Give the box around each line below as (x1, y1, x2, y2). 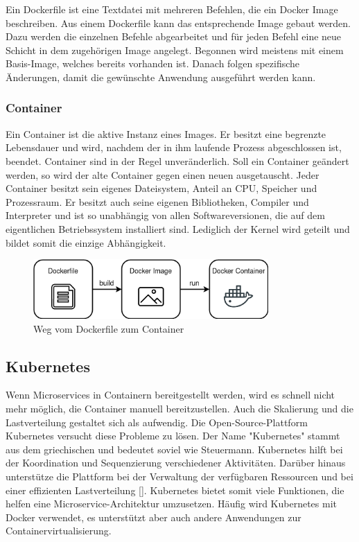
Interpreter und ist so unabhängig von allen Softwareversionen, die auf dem (6, 208, 325, 222)
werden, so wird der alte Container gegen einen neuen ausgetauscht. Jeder (6, 167, 319, 182)
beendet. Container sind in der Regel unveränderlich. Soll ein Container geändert (6, 153, 349, 168)
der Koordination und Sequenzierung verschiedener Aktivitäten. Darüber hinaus (6, 455, 346, 470)
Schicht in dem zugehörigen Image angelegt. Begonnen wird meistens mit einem (6, 42, 344, 57)
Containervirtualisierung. (6, 523, 112, 538)
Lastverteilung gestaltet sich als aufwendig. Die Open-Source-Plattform (6, 414, 308, 429)
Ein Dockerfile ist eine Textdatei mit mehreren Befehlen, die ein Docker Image (6, 2, 338, 16)
